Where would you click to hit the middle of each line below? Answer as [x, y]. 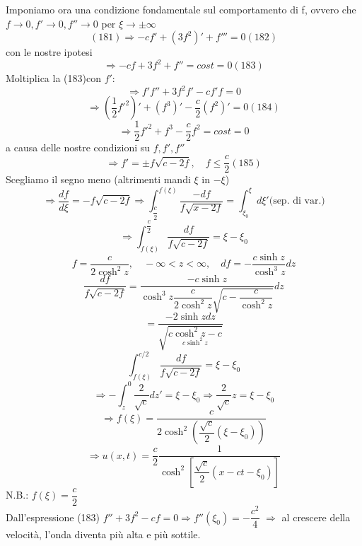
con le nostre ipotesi [49, 52]
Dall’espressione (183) [53, 517]
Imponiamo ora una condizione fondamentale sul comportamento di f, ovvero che [181, 9]
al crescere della [316, 517]
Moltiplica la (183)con [53, 78]
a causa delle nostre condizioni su [78, 147]
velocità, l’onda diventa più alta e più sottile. [103, 534]
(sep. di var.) [297, 201]
